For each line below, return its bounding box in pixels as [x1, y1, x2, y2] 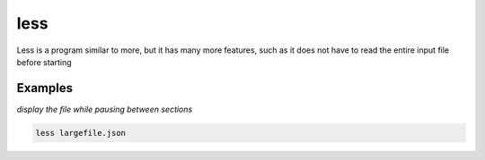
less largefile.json [35, 128, 126, 138]
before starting [16, 56, 72, 67]
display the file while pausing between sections [16, 104, 193, 114]
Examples [16, 80, 74, 96]
